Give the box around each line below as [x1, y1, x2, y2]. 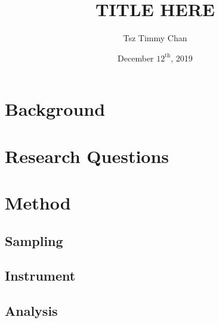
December [118, 51, 154, 64]
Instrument [5, 266, 76, 285]
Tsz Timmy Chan [123, 32, 187, 44]
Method [5, 190, 71, 215]
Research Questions [5, 143, 169, 168]
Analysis [5, 302, 58, 320]
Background [5, 97, 106, 121]
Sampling [5, 231, 63, 250]
